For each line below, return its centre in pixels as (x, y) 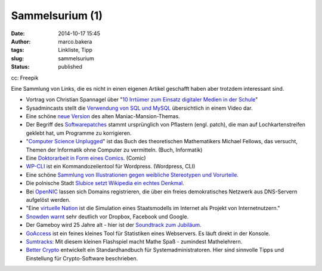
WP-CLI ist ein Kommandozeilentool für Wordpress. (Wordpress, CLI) (111, 167)
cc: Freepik (25, 78)
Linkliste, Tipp (75, 50)
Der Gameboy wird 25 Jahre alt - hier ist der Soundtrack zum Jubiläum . (114, 225)
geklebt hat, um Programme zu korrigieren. (79, 133)
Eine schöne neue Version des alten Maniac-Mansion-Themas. (103, 116)
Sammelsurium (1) (57, 16)
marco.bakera (75, 41)
